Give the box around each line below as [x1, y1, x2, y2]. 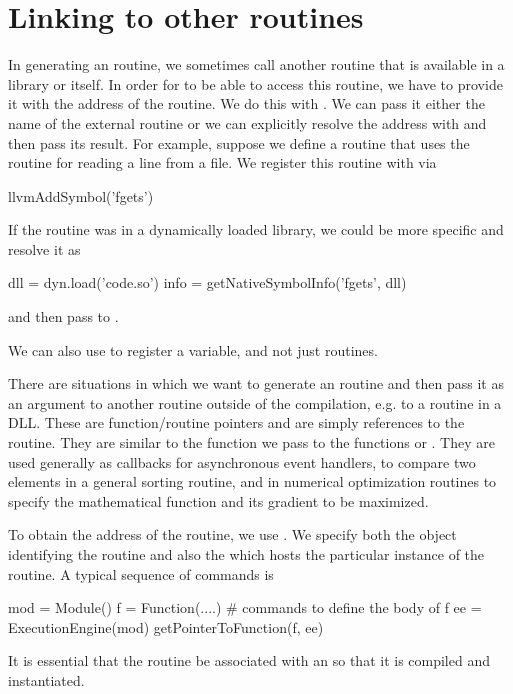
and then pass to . [8, 306, 119, 327]
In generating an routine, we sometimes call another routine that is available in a [8, 54, 505, 75]
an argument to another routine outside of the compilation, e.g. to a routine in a [8, 392, 502, 413]
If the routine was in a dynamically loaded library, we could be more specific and [8, 219, 504, 240]
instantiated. [8, 669, 85, 690]
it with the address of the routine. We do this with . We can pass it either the [8, 93, 485, 114]
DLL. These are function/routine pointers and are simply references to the [8, 412, 465, 433]
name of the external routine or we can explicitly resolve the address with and [8, 112, 487, 133]
